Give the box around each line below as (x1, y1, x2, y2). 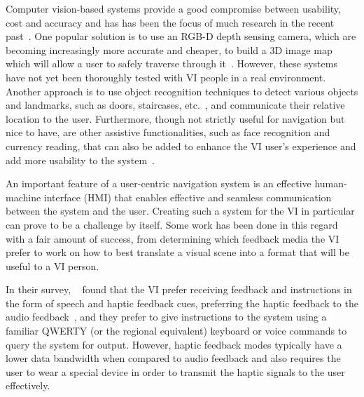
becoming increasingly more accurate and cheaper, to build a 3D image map (6, 42, 332, 57)
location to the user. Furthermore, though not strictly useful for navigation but (6, 111, 345, 126)
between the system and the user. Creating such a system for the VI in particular (6, 203, 355, 218)
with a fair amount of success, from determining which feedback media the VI (6, 231, 339, 245)
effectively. (6, 378, 50, 393)
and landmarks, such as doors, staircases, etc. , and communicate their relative (6, 97, 345, 112)
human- (314, 176, 347, 191)
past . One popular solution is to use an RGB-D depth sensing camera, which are (6, 29, 356, 43)
